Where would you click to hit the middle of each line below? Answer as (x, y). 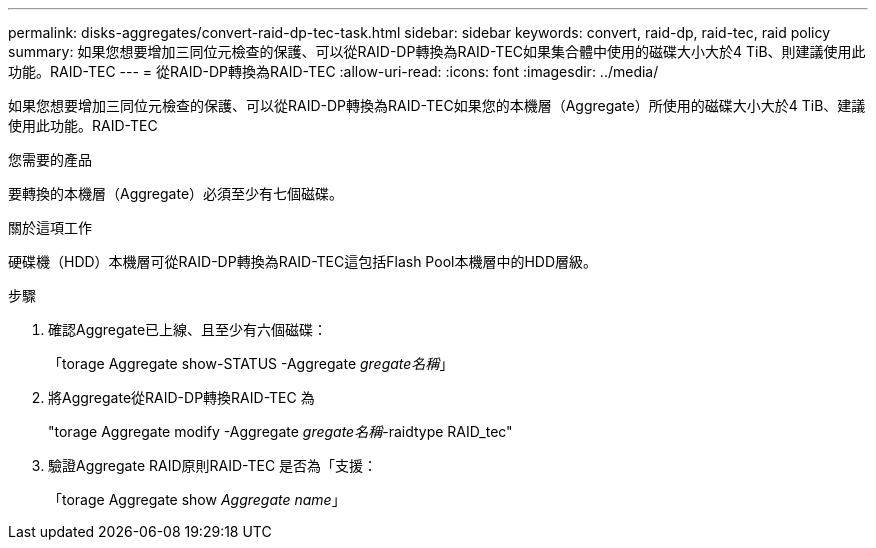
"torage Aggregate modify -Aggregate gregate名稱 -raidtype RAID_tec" (280, 431)
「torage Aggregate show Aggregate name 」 (197, 499)
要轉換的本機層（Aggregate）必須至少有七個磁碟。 (176, 193)
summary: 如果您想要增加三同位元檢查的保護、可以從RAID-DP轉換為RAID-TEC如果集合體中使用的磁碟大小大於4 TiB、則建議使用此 (437, 51)
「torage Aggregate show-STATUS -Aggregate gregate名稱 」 (251, 363)
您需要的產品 (50, 159)
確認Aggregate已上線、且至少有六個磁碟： (188, 329)
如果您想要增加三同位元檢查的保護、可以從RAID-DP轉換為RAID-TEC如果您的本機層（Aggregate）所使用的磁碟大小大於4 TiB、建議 (437, 105)
